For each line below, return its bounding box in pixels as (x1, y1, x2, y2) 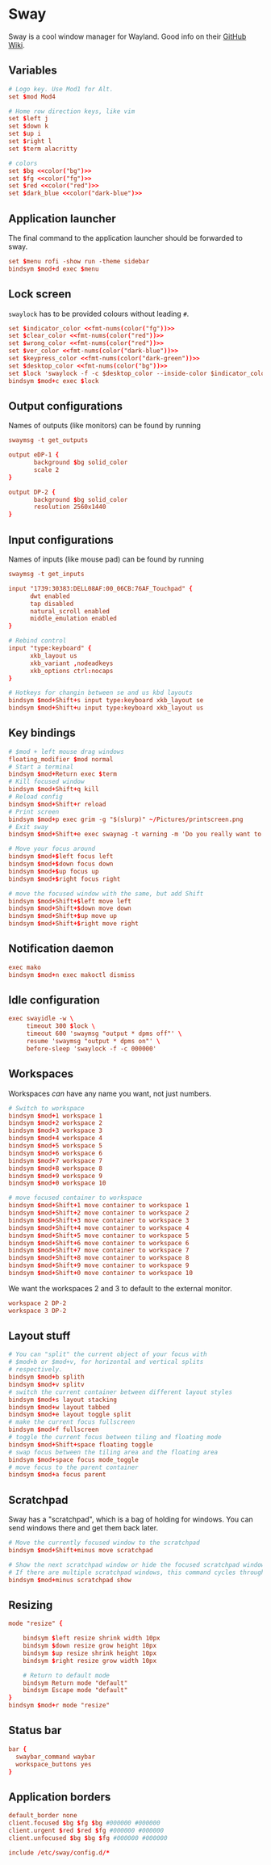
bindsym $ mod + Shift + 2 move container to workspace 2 (8, 1209, 190, 1217)
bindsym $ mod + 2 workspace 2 (8, 1119, 103, 1127)
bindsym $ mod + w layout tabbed (8, 1403, 110, 1411)
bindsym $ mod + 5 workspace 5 (8, 1142, 103, 1150)
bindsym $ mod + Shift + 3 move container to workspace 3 (8, 1216, 190, 1224)
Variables (8, 64, 58, 78)
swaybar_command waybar (15, 1753, 95, 1761)
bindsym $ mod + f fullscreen (8, 1425, 99, 1434)
